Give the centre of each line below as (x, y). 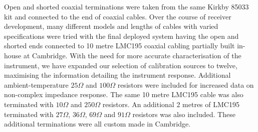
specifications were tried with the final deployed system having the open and (121, 36)
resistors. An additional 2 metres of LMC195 (171, 104)
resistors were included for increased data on (186, 84)
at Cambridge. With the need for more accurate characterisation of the (132, 55)
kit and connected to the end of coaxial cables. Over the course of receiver (118, 16)
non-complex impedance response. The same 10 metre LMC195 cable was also (124, 94)
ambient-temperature (36, 84)
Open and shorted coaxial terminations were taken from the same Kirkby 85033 (126, 6)
